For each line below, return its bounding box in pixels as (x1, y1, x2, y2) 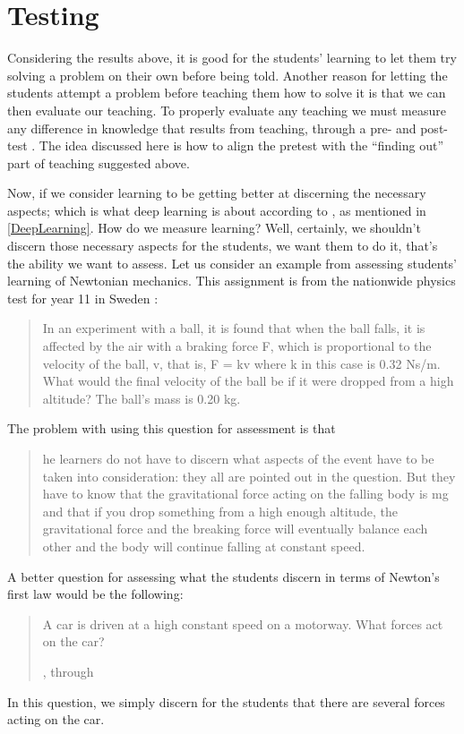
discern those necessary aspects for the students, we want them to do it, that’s (7, 236, 438, 255)
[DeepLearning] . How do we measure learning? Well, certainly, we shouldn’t (7, 218, 421, 237)
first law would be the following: (7, 585, 184, 603)
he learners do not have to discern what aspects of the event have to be (42, 449, 434, 467)
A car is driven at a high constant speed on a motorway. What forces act (42, 614, 443, 633)
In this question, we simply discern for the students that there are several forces (7, 692, 445, 711)
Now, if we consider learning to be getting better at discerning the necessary (7, 183, 426, 202)
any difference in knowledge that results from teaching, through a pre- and (7, 118, 417, 137)
